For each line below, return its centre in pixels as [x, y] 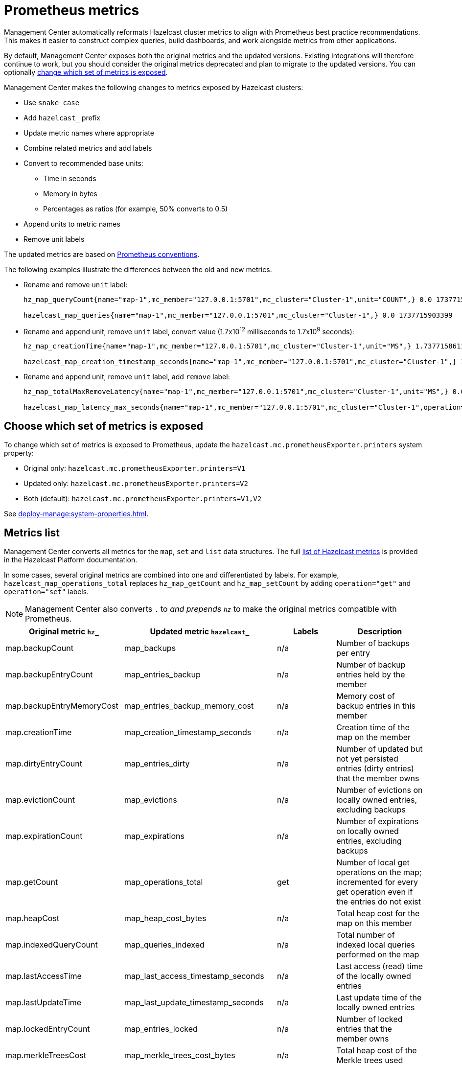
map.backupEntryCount [49, 675]
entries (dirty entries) [375, 769]
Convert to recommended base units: [83, 163]
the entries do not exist [379, 902]
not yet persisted [367, 759]
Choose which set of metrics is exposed [104, 426]
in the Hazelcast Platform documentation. [71, 560]
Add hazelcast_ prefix [62, 117]
